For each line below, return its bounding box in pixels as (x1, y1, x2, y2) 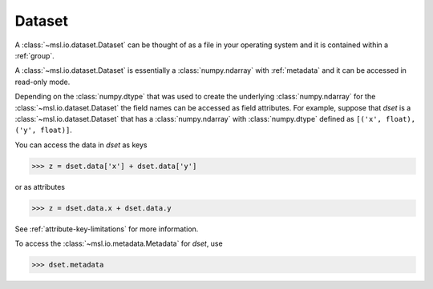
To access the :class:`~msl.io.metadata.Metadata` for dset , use (14, 239, 224, 248)
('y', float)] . (14, 125, 72, 135)
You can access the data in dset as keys (14, 140, 148, 150)
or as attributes (14, 182, 66, 191)
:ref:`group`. (14, 50, 55, 60)
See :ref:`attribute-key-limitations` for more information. (14, 224, 199, 234)
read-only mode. (14, 77, 71, 86)
